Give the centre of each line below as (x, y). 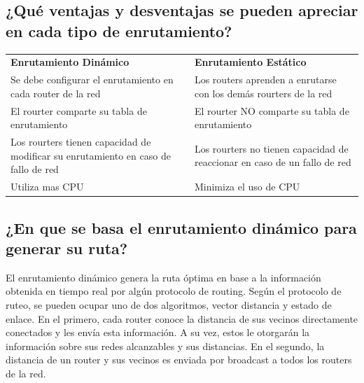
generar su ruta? (67, 248)
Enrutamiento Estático (250, 62)
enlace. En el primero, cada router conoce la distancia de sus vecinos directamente (182, 318)
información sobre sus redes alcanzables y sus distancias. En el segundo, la (165, 346)
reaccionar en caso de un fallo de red (273, 162)
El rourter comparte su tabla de (79, 110)
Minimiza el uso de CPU (247, 187)
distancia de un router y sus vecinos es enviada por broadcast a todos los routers (179, 360)
